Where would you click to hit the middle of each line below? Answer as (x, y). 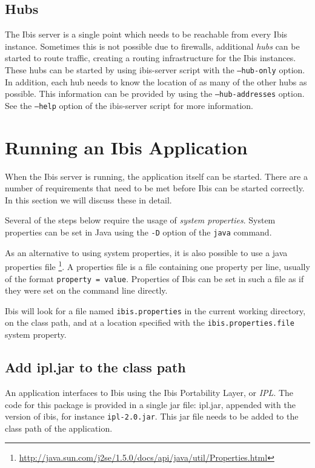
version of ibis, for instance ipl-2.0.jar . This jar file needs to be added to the (152, 416)
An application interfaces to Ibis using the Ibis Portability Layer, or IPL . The (149, 392)
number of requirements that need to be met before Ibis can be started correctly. (155, 188)
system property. (36, 335)
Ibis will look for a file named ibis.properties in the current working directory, (155, 310)
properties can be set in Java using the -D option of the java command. (138, 232)
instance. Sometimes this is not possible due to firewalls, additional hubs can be (152, 46)
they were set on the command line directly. (86, 290)
